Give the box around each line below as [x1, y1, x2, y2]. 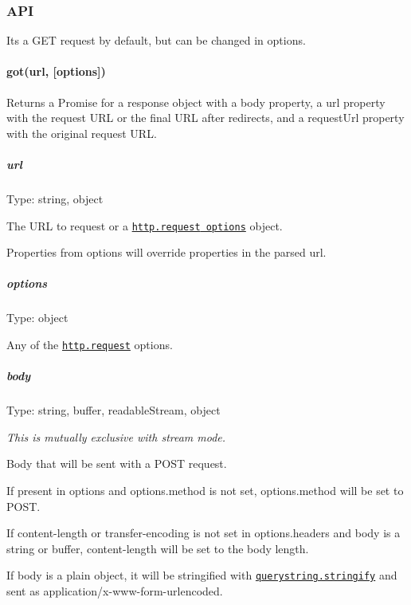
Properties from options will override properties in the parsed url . [6, 244, 327, 261]
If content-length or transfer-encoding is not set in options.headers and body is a [6, 524, 401, 541]
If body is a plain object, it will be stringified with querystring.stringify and [6, 567, 397, 583]
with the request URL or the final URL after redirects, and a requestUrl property [6, 109, 405, 126]
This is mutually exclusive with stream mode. [6, 428, 226, 445]
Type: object [6, 309, 68, 326]
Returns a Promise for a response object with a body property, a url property [6, 93, 386, 110]
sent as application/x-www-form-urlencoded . [6, 582, 223, 599]
